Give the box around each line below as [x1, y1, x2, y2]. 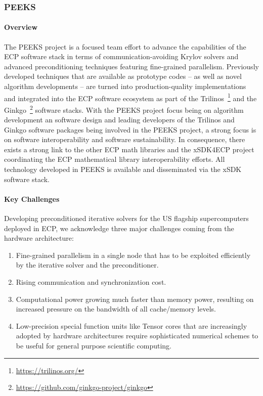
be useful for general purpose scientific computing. [16, 340, 171, 350]
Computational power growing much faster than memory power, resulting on [16, 293, 254, 304]
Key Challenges [4, 193, 60, 204]
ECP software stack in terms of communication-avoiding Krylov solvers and [4, 51, 239, 62]
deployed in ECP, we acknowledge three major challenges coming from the [4, 223, 234, 233]
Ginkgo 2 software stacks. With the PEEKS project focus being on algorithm [4, 103, 244, 115]
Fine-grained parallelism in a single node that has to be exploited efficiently [16, 249, 251, 260]
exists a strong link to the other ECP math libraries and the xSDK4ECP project [4, 144, 254, 154]
